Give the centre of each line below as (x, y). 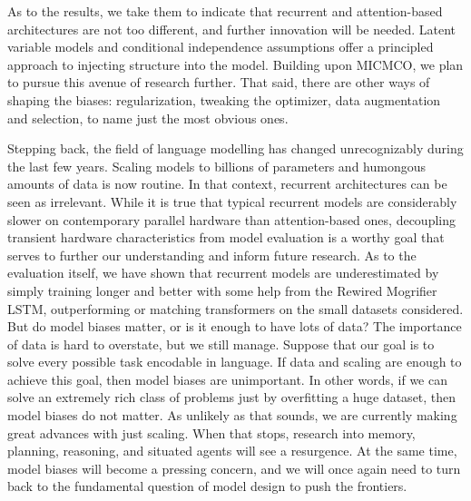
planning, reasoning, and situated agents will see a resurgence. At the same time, (232, 451)
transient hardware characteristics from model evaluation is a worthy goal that (226, 237)
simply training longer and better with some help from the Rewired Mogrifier (222, 290)
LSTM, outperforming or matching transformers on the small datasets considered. (235, 308)
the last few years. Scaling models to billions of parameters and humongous (217, 166)
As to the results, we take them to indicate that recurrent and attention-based (225, 11)
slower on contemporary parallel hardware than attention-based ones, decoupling (231, 219)
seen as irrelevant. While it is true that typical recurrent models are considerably (232, 201)
